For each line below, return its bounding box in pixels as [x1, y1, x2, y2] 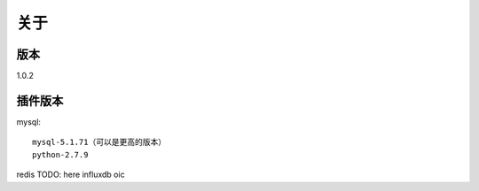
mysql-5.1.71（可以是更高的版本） [32, 137, 167, 148]
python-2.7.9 [32, 149, 89, 159]
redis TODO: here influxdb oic [16, 169, 125, 180]
